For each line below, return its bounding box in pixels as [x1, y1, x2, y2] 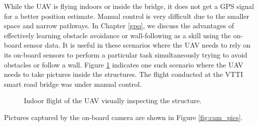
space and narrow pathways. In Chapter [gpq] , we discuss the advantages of [4, 20, 234, 31]
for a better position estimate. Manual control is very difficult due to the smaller [4, 10, 250, 21]
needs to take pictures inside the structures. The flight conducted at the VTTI [4, 69, 243, 79]
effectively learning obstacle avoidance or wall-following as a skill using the [4, 30, 231, 40]
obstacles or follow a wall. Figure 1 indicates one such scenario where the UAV [4, 59, 244, 69]
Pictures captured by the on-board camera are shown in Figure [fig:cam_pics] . [4, 112, 243, 122]
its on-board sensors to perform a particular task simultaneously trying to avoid [4, 49, 248, 60]
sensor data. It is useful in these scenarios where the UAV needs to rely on [24, 40, 251, 50]
